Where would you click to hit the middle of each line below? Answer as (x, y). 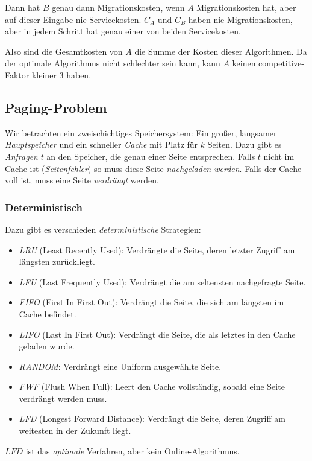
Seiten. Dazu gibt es (245, 145)
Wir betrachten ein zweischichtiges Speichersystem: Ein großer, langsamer (141, 132)
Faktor (17, 75)
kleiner (44, 75)
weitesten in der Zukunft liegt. (75, 431)
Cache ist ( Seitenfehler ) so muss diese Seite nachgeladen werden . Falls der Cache (153, 168)
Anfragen (21, 156)
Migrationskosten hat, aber (246, 7)
